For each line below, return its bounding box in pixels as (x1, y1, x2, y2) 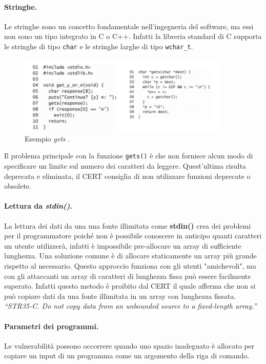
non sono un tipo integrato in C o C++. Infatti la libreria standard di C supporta (4, 31, 262, 42)
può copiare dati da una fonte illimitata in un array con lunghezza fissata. (4, 290, 236, 301)
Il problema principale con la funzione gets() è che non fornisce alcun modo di (4, 150, 253, 161)
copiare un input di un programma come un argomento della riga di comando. (4, 350, 250, 361)
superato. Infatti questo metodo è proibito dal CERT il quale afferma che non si (4, 280, 256, 291)
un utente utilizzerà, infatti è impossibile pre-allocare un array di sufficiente (4, 240, 241, 251)
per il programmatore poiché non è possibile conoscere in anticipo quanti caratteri (4, 230, 262, 241)
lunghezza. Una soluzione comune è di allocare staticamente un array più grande (4, 250, 257, 261)
